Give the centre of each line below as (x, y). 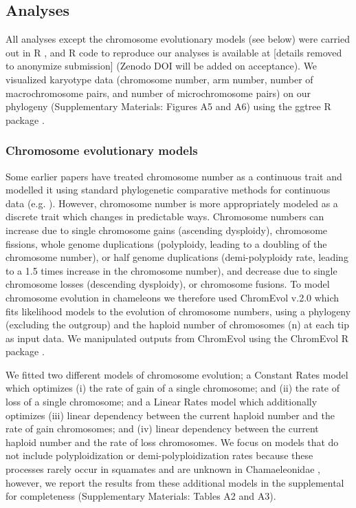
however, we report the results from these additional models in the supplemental (175, 482)
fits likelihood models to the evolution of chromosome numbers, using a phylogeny (178, 311)
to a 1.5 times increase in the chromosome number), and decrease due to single (171, 270)
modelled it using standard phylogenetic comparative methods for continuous (168, 190)
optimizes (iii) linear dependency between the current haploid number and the (170, 415)
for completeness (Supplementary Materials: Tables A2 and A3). (141, 496)
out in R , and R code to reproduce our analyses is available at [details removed (174, 52)
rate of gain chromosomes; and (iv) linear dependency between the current (162, 428)
